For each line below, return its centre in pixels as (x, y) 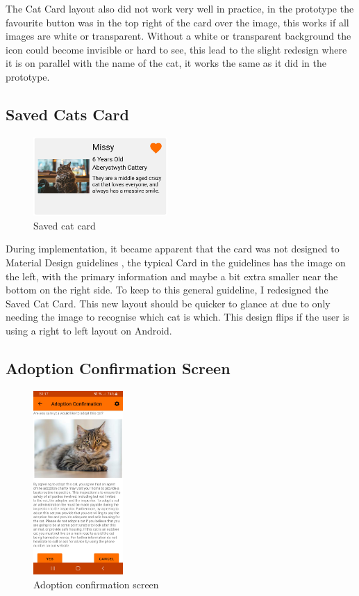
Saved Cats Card (67, 114)
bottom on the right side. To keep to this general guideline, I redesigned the (167, 290)
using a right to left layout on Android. (89, 330)
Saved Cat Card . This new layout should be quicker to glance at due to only (168, 303)
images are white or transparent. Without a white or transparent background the (178, 36)
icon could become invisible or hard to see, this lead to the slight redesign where (176, 49)
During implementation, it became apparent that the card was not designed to (173, 249)
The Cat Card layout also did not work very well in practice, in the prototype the (180, 8)
